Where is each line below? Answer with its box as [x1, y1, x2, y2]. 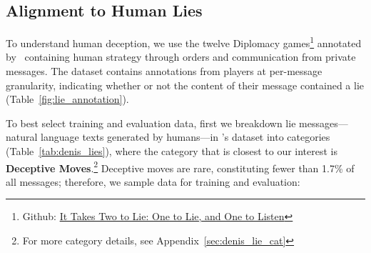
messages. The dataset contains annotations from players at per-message [6, 64, 322, 79]
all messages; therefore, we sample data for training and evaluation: [6, 174, 300, 189]
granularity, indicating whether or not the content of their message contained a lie [6, 77, 365, 92]
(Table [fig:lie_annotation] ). [6, 91, 129, 106]
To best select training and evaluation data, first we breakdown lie [6, 115, 296, 130]
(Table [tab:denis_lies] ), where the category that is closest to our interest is [6, 144, 338, 159]
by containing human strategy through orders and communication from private [6, 49, 356, 64]
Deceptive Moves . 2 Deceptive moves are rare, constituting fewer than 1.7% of [6, 158, 355, 175]
